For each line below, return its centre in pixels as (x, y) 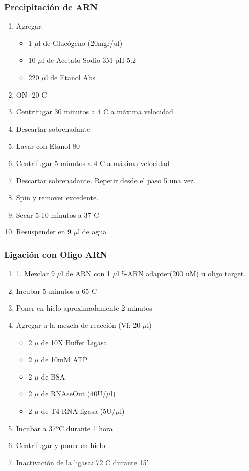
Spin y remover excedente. (57, 197)
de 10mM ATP (64, 359)
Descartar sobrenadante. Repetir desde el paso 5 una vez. (106, 180)
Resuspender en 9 (44, 232)
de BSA (53, 376)
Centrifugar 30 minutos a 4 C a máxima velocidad (95, 112)
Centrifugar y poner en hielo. (62, 445)
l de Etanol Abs (71, 77)
